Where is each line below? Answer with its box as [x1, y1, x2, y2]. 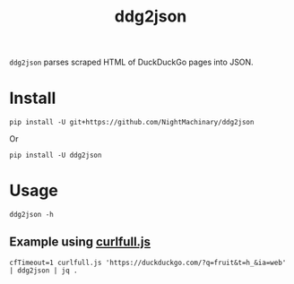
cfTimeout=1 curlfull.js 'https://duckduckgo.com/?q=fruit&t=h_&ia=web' [9, 258, 287, 267]
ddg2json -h [9, 211, 54, 219]
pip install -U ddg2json [9, 151, 102, 160]
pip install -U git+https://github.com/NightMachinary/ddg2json [9, 118, 255, 127]
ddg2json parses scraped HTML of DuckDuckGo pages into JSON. [9, 56, 254, 68]
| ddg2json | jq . [9, 266, 78, 275]
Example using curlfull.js [9, 235, 151, 250]
